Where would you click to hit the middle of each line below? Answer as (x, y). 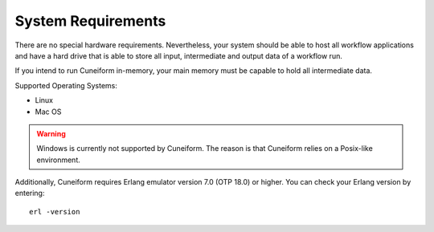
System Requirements (90, 21)
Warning (51, 133)
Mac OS (48, 112)
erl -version (55, 212)
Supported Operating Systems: (66, 85)
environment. (58, 160)
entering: (30, 193)
